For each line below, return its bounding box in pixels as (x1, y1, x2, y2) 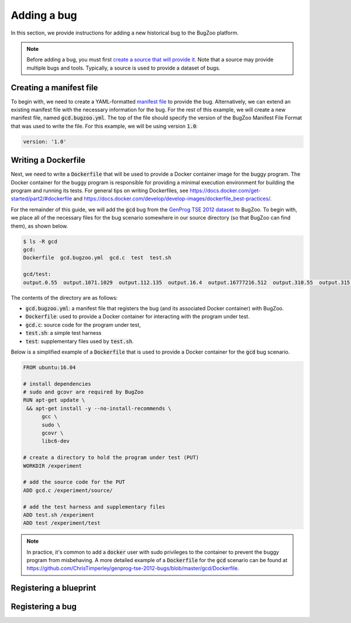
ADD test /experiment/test (23, 520, 101, 526)
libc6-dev (42, 438, 70, 444)
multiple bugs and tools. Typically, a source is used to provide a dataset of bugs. (26, 64, 221, 71)
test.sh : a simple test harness (25, 330, 102, 337)
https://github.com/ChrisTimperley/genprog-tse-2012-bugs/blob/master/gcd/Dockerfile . (26, 565, 239, 572)
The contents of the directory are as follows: (11, 294, 118, 301)
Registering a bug (11, 602, 77, 612)
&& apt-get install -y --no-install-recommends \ (26, 405, 172, 412)
